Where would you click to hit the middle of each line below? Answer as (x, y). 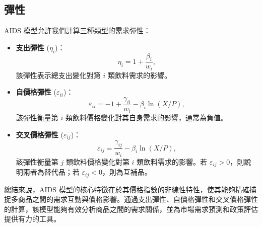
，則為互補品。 (127, 172)
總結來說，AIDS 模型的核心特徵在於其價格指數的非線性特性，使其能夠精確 (127, 189)
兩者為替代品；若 (51, 172)
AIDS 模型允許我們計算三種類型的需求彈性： (77, 30)
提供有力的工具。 (32, 219)
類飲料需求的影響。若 (172, 161)
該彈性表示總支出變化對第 (58, 75)
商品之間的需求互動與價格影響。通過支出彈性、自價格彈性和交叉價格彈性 (138, 199)
